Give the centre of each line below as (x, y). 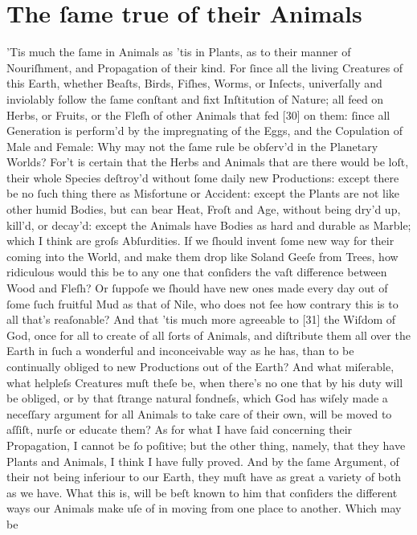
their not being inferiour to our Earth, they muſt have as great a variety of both (204, 477)
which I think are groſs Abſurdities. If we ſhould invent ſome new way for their (200, 241)
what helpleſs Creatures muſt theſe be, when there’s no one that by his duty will (205, 382)
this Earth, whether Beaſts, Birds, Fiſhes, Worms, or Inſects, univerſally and (194, 83)
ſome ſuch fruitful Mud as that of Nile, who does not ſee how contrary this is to (202, 303)
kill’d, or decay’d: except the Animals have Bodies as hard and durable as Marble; (209, 225)
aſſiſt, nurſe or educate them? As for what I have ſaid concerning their (180, 429)
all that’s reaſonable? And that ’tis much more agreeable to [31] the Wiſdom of (201, 319)
